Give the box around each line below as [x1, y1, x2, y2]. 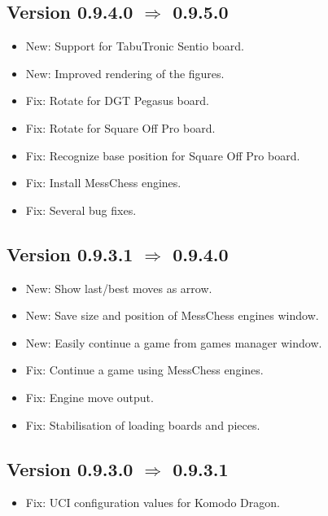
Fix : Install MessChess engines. [25, 174, 181, 191]
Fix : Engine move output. [25, 388, 154, 405]
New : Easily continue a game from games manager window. [25, 334, 322, 351]
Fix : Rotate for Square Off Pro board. [25, 119, 216, 136]
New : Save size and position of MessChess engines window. [25, 307, 319, 324]
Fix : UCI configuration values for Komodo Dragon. [25, 494, 280, 511]
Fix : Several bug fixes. [25, 201, 137, 218]
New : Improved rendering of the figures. [25, 64, 225, 81]
